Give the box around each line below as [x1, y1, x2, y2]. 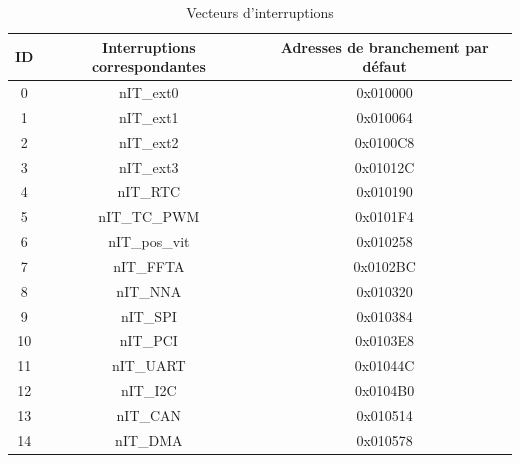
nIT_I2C [121, 380, 177, 401]
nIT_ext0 [119, 82, 179, 103]
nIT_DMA [115, 429, 183, 450]
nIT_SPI [120, 305, 177, 326]
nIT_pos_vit [108, 231, 190, 252]
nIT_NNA [116, 280, 182, 301]
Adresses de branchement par [280, 36, 489, 57]
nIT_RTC [117, 181, 181, 202]
